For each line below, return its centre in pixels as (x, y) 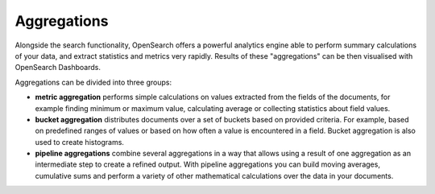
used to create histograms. (80, 142)
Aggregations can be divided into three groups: (93, 82)
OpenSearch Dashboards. (58, 68)
